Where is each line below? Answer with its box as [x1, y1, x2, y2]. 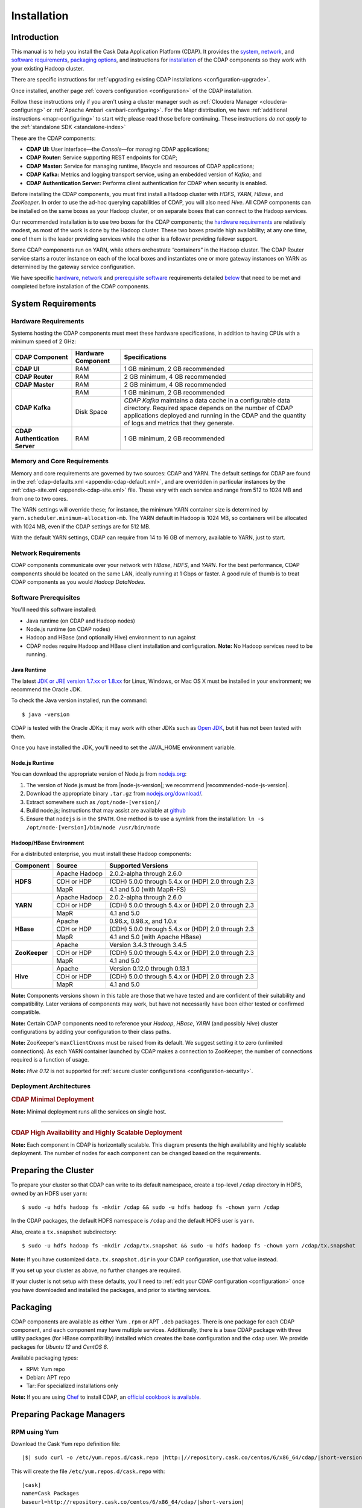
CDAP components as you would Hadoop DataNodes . [11, 578, 146, 586]
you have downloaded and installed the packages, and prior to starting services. [11, 1286, 211, 1293]
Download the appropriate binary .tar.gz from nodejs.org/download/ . [26, 790, 203, 797]
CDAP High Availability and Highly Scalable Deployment [11, 1128, 183, 1136]
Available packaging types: [11, 1354, 78, 1361]
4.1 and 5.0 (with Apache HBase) [109, 933, 202, 941]
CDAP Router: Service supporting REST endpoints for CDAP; [26, 154, 177, 161]
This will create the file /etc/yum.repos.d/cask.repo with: [11, 1468, 165, 1475]
